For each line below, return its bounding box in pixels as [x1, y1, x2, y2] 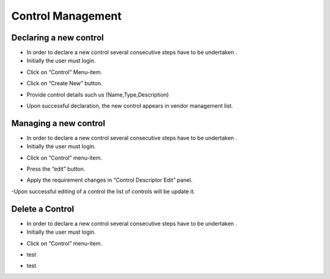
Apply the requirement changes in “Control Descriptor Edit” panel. [26, 176, 193, 184]
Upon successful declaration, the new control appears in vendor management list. [26, 102, 233, 110]
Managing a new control [11, 118, 106, 128]
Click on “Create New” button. [26, 80, 103, 87]
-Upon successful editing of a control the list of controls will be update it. [11, 187, 196, 195]
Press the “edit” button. [26, 165, 86, 173]
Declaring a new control [11, 32, 104, 43]
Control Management [11, 9, 122, 23]
